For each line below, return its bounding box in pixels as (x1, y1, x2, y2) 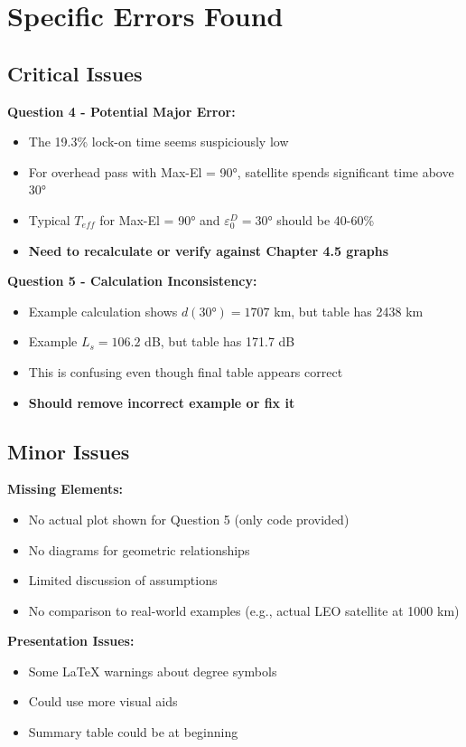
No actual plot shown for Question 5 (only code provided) (28, 509, 349, 528)
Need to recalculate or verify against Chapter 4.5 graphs (28, 241, 389, 260)
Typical (28, 210, 70, 229)
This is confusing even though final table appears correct (28, 362, 343, 381)
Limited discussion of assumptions (28, 571, 218, 590)
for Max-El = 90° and (99, 210, 220, 229)
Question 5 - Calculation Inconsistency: (7, 271, 257, 290)
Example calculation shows (28, 301, 178, 320)
